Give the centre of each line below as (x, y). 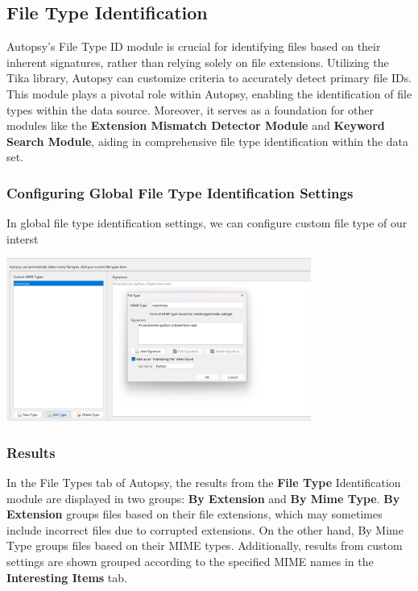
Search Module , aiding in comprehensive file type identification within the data (208, 141)
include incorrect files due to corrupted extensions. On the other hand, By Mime (205, 529)
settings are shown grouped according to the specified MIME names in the (190, 562)
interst (23, 238)
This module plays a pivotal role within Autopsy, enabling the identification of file (209, 93)
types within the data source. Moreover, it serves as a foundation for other (190, 109)
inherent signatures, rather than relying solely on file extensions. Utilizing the (198, 62)
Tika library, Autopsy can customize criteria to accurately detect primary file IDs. (209, 78)
